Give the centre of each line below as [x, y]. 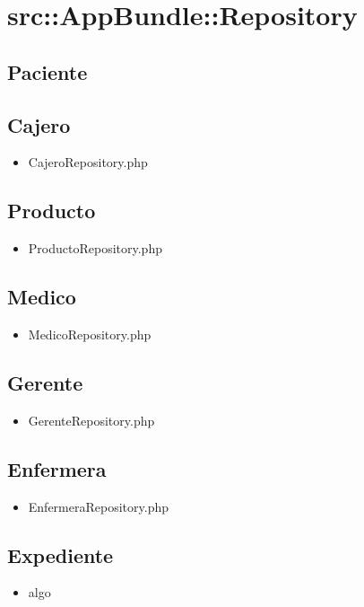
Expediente [61, 554]
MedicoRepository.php [90, 334]
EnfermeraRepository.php [98, 506]
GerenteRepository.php [91, 420]
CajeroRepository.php [88, 162]
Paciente [48, 71]
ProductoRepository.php [95, 248]
